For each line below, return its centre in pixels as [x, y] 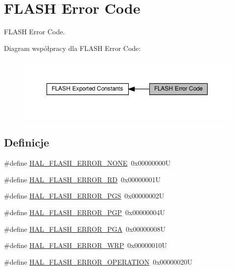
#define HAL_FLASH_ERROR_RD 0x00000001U [82, 179]
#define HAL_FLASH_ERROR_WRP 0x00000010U [86, 245]
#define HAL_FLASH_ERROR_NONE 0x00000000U [87, 163]
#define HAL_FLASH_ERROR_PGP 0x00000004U [84, 212]
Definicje [27, 142]
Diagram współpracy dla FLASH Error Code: [72, 48]
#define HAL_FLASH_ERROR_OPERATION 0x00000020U [98, 261]
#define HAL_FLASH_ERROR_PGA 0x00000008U [85, 229]
